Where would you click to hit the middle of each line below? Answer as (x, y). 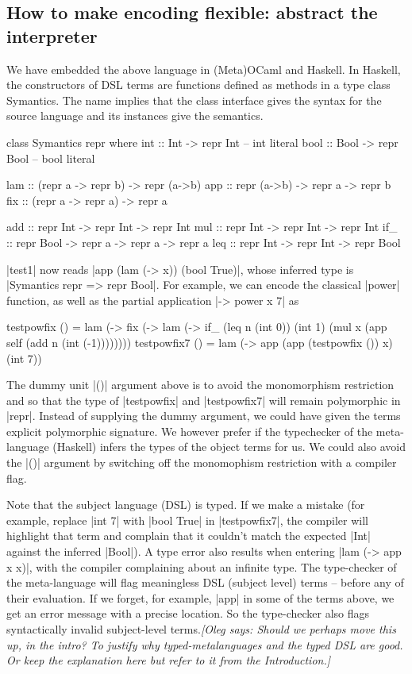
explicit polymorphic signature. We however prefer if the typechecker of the (190, 431)
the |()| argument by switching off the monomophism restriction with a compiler (202, 462)
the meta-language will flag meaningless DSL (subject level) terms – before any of (205, 582)
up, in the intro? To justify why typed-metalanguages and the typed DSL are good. (205, 644)
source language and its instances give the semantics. (135, 116)
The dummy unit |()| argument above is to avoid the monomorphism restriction (200, 385)
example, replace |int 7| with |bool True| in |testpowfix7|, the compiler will (187, 520)
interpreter (52, 35)
